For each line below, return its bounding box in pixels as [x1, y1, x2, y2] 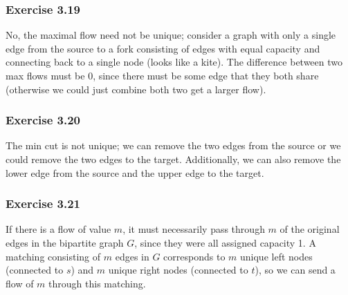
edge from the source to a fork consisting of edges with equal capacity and [6, 41, 320, 55]
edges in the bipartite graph [6, 236, 124, 249]
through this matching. [48, 276, 146, 290]
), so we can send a [255, 263, 336, 277]
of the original [280, 222, 340, 236]
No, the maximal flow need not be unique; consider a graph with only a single [6, 28, 336, 42]
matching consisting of [6, 249, 101, 263]
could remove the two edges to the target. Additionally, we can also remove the [6, 152, 341, 166]
